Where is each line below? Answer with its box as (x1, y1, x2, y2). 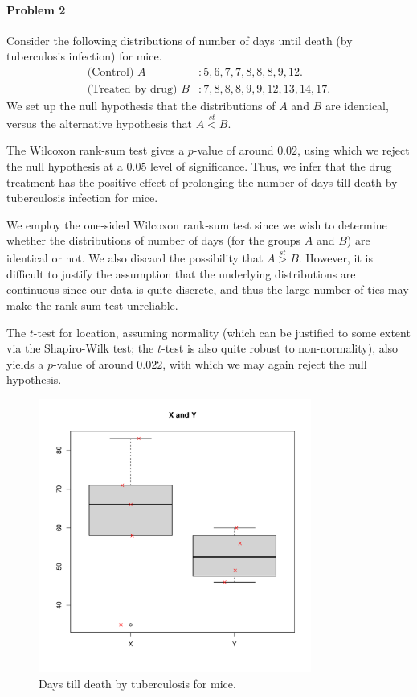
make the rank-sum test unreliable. (6, 297, 178, 314)
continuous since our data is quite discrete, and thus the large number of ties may (6, 281, 409, 298)
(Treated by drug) (87, 84, 178, 96)
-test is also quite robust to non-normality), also (161, 340, 399, 357)
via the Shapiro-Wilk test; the (6, 340, 154, 357)
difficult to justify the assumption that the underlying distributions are (6, 265, 356, 282)
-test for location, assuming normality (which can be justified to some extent (33, 324, 411, 340)
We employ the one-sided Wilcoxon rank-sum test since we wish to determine (6, 216, 387, 233)
